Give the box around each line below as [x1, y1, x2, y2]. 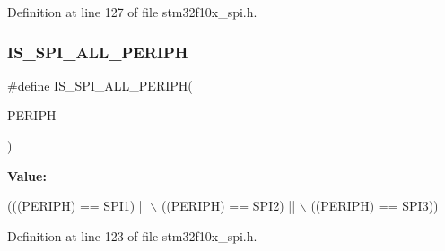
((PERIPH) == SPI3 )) [310, 196, 439, 215]
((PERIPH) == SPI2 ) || [161, 196, 296, 215]
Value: [7, 166, 47, 185]
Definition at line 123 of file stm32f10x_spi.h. [7, 226, 257, 245]
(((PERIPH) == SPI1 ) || [7, 196, 146, 215]
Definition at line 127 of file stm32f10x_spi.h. [7, 3, 257, 21]
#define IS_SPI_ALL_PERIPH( [7, 75, 193, 94]
